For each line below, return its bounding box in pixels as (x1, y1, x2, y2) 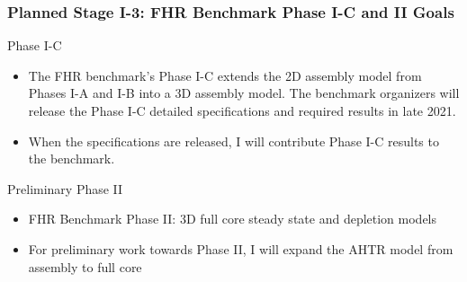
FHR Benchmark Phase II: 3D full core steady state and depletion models (28, 209, 437, 228)
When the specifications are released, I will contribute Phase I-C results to (28, 131, 439, 150)
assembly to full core (28, 257, 142, 276)
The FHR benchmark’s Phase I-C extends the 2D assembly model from (28, 66, 422, 84)
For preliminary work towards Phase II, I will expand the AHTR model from (28, 239, 454, 258)
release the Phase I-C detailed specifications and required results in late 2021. (28, 101, 456, 119)
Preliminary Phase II (7, 179, 123, 198)
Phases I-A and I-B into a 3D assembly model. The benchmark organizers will (28, 84, 460, 102)
